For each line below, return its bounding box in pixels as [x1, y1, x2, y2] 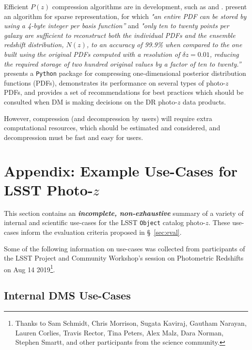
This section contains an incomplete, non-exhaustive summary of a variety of [4, 208, 244, 218]
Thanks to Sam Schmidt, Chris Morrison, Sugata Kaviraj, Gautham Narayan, [15, 318, 247, 328]
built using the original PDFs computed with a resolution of [4, 49, 180, 59]
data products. [183, 97, 226, 106]
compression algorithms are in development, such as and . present [52, 1, 247, 11]
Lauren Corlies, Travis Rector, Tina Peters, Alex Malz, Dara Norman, [15, 327, 224, 337]
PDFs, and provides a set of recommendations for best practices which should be [4, 87, 244, 97]
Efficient [4, 1, 29, 11]
